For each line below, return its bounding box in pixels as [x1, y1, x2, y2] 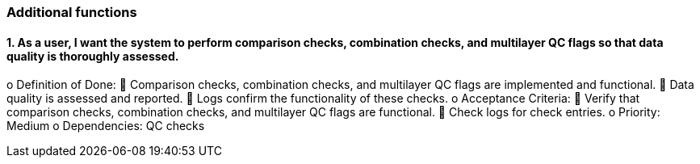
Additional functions [6, 4, 137, 20]
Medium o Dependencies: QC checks [6, 119, 205, 133]
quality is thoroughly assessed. [6, 48, 179, 63]
